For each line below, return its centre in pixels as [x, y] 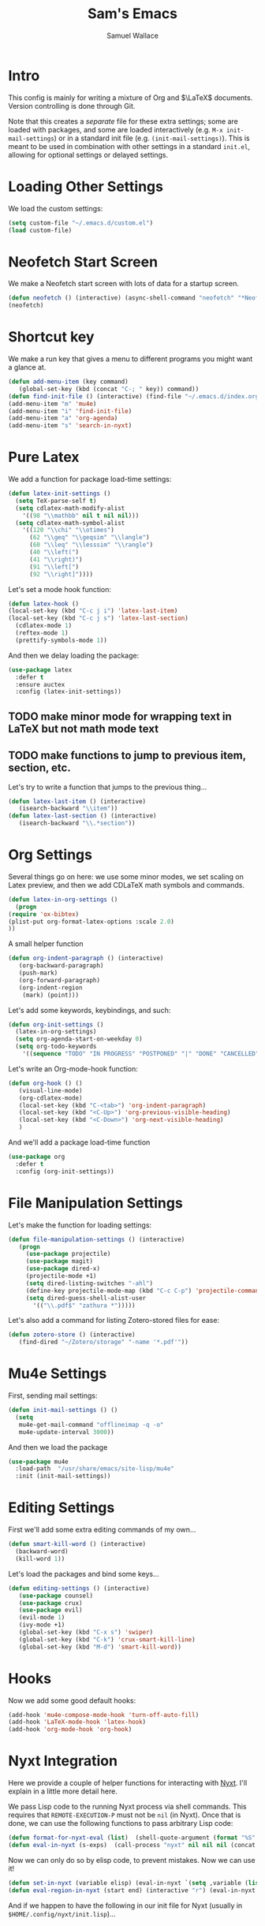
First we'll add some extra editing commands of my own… [102, 1529]
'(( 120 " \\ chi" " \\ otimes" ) [68, 530]
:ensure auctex [40, 684]
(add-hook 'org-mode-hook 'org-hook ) [70, 1730]
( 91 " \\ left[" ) [54, 567]
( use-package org [37, 1157]
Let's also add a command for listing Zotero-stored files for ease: [114, 1321]
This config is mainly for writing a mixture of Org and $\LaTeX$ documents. [131, 97]
